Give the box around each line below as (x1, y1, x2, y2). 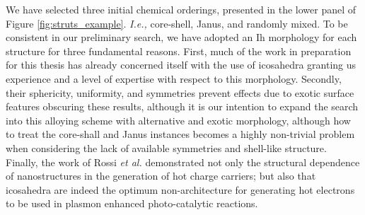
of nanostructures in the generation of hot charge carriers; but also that (6, 168, 316, 183)
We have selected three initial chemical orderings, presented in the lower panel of (6, 2, 357, 16)
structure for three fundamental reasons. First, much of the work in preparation (6, 43, 352, 58)
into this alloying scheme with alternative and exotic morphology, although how (6, 112, 351, 127)
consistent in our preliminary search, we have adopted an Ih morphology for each (6, 30, 357, 45)
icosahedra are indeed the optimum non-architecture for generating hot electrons (6, 182, 355, 197)
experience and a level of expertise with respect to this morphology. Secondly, (6, 71, 342, 86)
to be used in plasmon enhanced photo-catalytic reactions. (6, 196, 258, 211)
